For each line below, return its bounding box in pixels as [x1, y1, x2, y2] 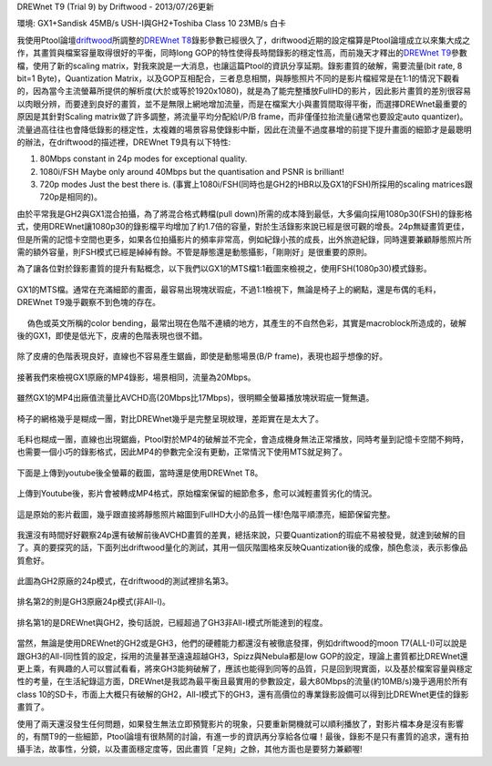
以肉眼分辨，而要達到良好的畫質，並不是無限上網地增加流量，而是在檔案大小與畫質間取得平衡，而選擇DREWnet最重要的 [16, 98, 467, 109]
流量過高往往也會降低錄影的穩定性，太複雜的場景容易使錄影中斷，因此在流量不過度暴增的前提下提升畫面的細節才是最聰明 [16, 124, 472, 135]
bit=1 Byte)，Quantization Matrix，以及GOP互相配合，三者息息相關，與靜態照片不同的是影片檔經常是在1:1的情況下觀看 [16, 73, 460, 84]
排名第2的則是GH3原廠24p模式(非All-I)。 [16, 597, 170, 608]
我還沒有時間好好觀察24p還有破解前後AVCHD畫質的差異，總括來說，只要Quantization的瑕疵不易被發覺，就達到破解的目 [16, 529, 466, 540]
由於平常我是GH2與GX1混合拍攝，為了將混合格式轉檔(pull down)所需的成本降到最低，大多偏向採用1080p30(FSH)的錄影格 [16, 208, 473, 219]
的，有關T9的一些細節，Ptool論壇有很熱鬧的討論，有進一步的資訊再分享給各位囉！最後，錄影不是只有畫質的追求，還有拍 [16, 730, 469, 741]
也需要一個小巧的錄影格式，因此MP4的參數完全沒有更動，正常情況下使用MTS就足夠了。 [16, 446, 348, 457]
